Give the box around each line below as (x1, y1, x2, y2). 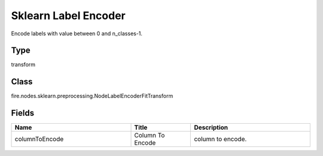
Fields (11, 108, 35, 118)
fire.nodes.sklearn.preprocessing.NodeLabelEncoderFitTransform (11, 93, 173, 100)
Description (194, 123, 228, 131)
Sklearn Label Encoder (11, 9, 126, 22)
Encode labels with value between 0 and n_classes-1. (11, 30, 143, 37)
